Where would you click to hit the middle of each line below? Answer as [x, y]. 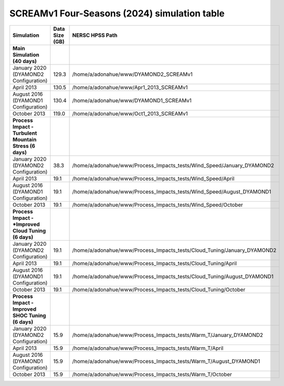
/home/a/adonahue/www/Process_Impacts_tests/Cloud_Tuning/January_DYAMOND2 [174, 250]
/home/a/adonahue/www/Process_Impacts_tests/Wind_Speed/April [153, 178]
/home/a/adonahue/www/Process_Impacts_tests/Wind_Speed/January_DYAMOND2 [173, 165]
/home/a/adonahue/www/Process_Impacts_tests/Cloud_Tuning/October [159, 289]
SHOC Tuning [29, 315]
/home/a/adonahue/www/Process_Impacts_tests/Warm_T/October [152, 374]
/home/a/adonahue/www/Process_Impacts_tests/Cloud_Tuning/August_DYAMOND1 [173, 276]
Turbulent [25, 133]
